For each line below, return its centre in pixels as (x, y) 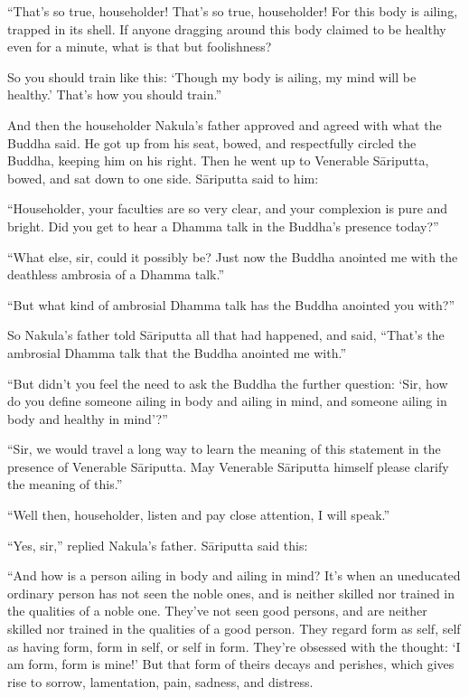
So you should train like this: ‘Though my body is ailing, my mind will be (212, 76)
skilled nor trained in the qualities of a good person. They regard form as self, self (234, 629)
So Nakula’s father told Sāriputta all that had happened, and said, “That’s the (226, 335)
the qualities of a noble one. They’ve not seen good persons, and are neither (217, 611)
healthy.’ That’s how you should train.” (115, 94)
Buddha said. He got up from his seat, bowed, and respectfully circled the (212, 142)
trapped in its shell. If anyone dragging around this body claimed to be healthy (227, 28)
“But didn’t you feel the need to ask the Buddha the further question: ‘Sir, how (228, 383)
